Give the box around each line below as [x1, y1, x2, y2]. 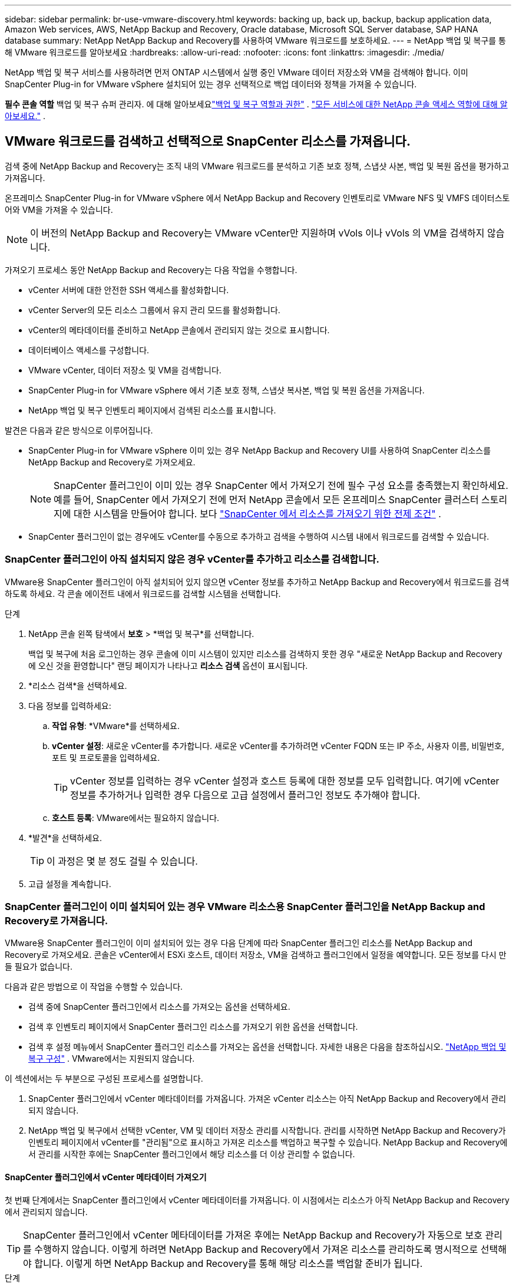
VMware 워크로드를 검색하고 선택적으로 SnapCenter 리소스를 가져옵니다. [5, 134, 411, 149]
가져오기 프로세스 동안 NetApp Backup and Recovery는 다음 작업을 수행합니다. [5, 264, 297, 275]
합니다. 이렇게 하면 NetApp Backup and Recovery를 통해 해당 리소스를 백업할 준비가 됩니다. [34, 1257, 423, 1269]
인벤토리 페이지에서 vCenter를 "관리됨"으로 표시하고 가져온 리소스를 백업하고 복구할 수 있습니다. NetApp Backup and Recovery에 [28, 1137, 508, 1148]
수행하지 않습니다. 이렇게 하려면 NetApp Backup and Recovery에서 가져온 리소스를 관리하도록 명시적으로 [34, 1243, 478, 1255]
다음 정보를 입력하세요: [28, 700, 111, 711]
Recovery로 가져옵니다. [5, 914, 108, 927]
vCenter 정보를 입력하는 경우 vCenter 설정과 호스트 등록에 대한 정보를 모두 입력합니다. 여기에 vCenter [70, 774, 500, 787]
